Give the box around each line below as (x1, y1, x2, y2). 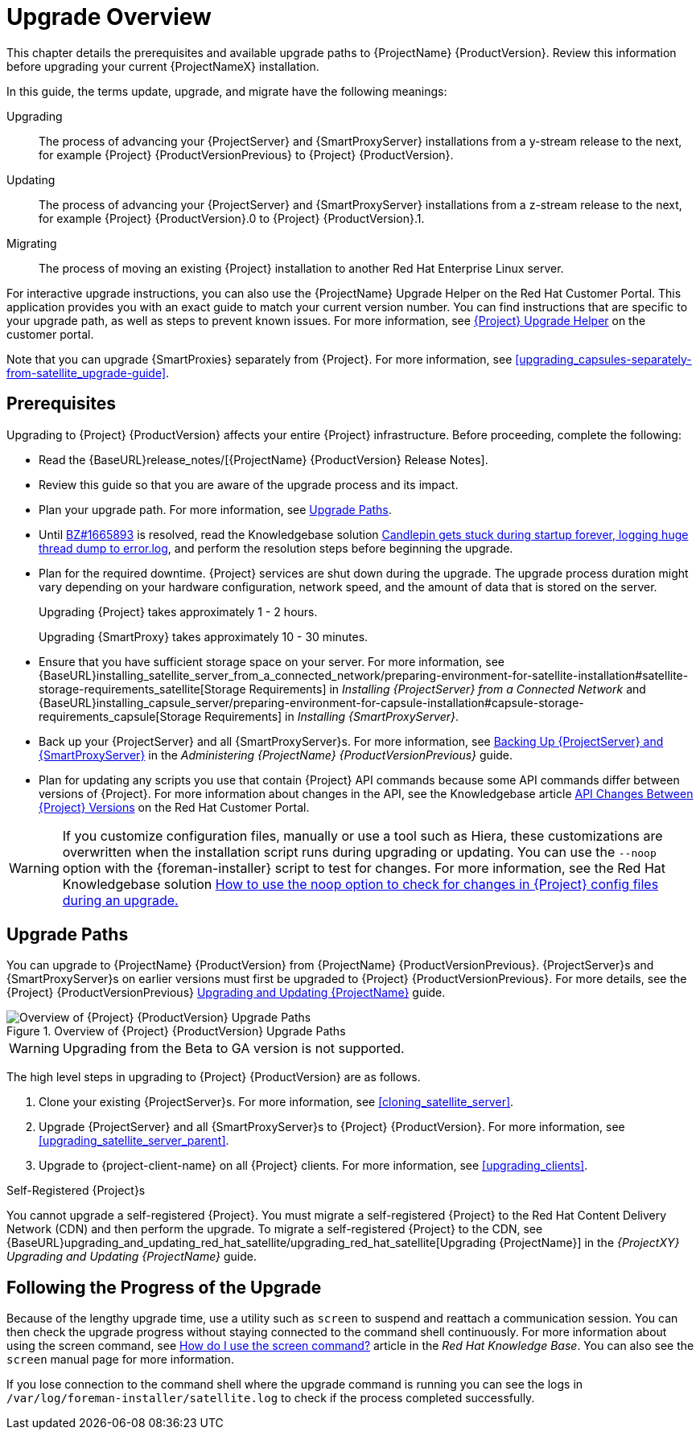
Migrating (6, 236, 57, 250)
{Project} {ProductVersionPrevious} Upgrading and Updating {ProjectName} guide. (6, 985, 446, 1000)
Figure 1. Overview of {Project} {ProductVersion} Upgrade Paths (6, 1024, 346, 1039)
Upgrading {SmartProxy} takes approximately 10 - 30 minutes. (39, 629, 369, 644)
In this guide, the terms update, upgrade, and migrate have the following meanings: (6, 84, 447, 98)
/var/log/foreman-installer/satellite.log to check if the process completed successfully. (6, 1391, 535, 1405)
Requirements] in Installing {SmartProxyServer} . (204, 709, 459, 723)
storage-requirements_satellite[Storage (39, 681, 246, 696)
